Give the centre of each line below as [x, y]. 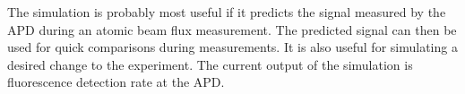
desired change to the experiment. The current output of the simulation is [210, 64]
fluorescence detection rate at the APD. [116, 82]
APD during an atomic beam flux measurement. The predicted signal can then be [232, 29]
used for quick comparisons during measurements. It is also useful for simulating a [232, 47]
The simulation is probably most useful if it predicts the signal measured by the [227, 12]
